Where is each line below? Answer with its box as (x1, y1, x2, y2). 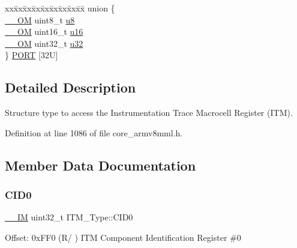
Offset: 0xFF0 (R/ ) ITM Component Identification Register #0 (5, 231, 241, 243)
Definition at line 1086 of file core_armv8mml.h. (5, 126, 183, 139)
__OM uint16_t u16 (5, 25, 83, 38)
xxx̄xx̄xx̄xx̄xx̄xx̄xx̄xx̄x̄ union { (5, 2, 115, 14)
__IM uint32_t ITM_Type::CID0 (5, 211, 133, 223)
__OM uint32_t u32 (5, 37, 83, 49)
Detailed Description (5, 78, 136, 97)
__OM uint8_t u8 (5, 13, 75, 26)
